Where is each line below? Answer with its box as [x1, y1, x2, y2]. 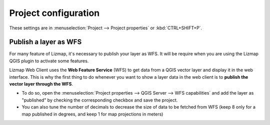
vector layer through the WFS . [9, 81, 73, 87]
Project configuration [9, 7, 100, 18]
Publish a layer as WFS [9, 38, 82, 46]
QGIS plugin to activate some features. [9, 58, 89, 64]
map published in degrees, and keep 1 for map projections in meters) [21, 111, 163, 117]
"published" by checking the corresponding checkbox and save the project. [21, 97, 178, 103]
